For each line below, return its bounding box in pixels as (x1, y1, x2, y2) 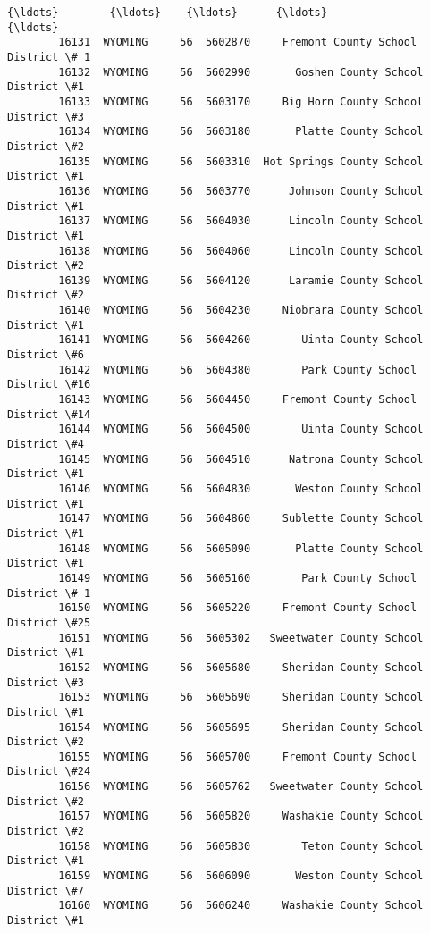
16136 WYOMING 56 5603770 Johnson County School (58, 184, 424, 198)
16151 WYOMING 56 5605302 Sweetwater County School (58, 631, 424, 644)
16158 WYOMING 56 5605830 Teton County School (58, 839, 424, 853)
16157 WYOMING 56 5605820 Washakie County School (58, 810, 424, 823)
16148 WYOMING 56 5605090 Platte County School (58, 542, 424, 555)
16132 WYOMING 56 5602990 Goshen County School (58, 65, 424, 79)
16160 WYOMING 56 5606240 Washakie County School (58, 899, 424, 912)
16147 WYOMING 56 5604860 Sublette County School (58, 512, 424, 525)
